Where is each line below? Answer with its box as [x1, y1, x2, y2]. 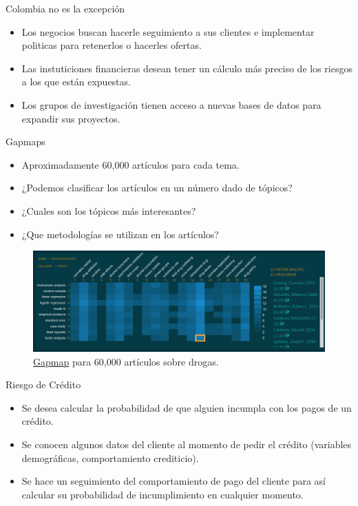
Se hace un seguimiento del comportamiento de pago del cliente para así [21, 474, 326, 488]
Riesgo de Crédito [6, 377, 81, 392]
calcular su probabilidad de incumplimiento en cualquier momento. [21, 487, 304, 501]
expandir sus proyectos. [21, 111, 120, 125]
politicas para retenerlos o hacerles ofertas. [21, 38, 202, 52]
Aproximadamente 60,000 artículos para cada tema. [21, 157, 240, 171]
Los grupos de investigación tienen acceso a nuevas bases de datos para [21, 97, 322, 112]
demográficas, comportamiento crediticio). [21, 450, 199, 465]
